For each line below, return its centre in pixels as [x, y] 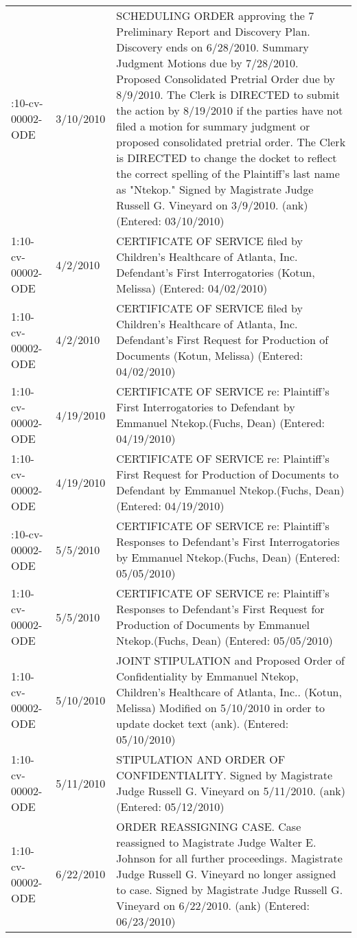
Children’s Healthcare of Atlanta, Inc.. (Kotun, [229, 692]
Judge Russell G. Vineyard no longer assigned [226, 874]
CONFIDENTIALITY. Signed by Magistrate [224, 775]
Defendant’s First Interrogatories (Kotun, [216, 272]
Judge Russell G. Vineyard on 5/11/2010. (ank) [231, 791]
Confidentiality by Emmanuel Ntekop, [207, 676]
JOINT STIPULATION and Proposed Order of [230, 660]
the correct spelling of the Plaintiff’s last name [228, 173]
